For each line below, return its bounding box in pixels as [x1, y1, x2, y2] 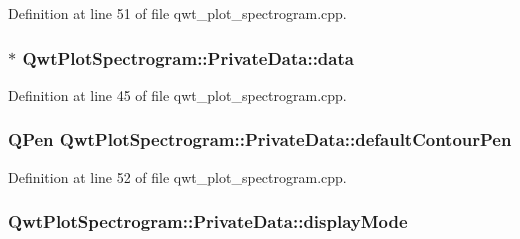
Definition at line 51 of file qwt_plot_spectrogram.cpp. [8, 3, 347, 23]
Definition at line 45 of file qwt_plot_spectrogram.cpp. [8, 84, 347, 105]
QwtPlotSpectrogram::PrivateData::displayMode [8, 209, 408, 234]
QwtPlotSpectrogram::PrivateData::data [22, 45, 354, 70]
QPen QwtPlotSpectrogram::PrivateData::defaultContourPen [8, 127, 512, 152]
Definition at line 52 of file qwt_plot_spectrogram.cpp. [8, 166, 347, 187]
